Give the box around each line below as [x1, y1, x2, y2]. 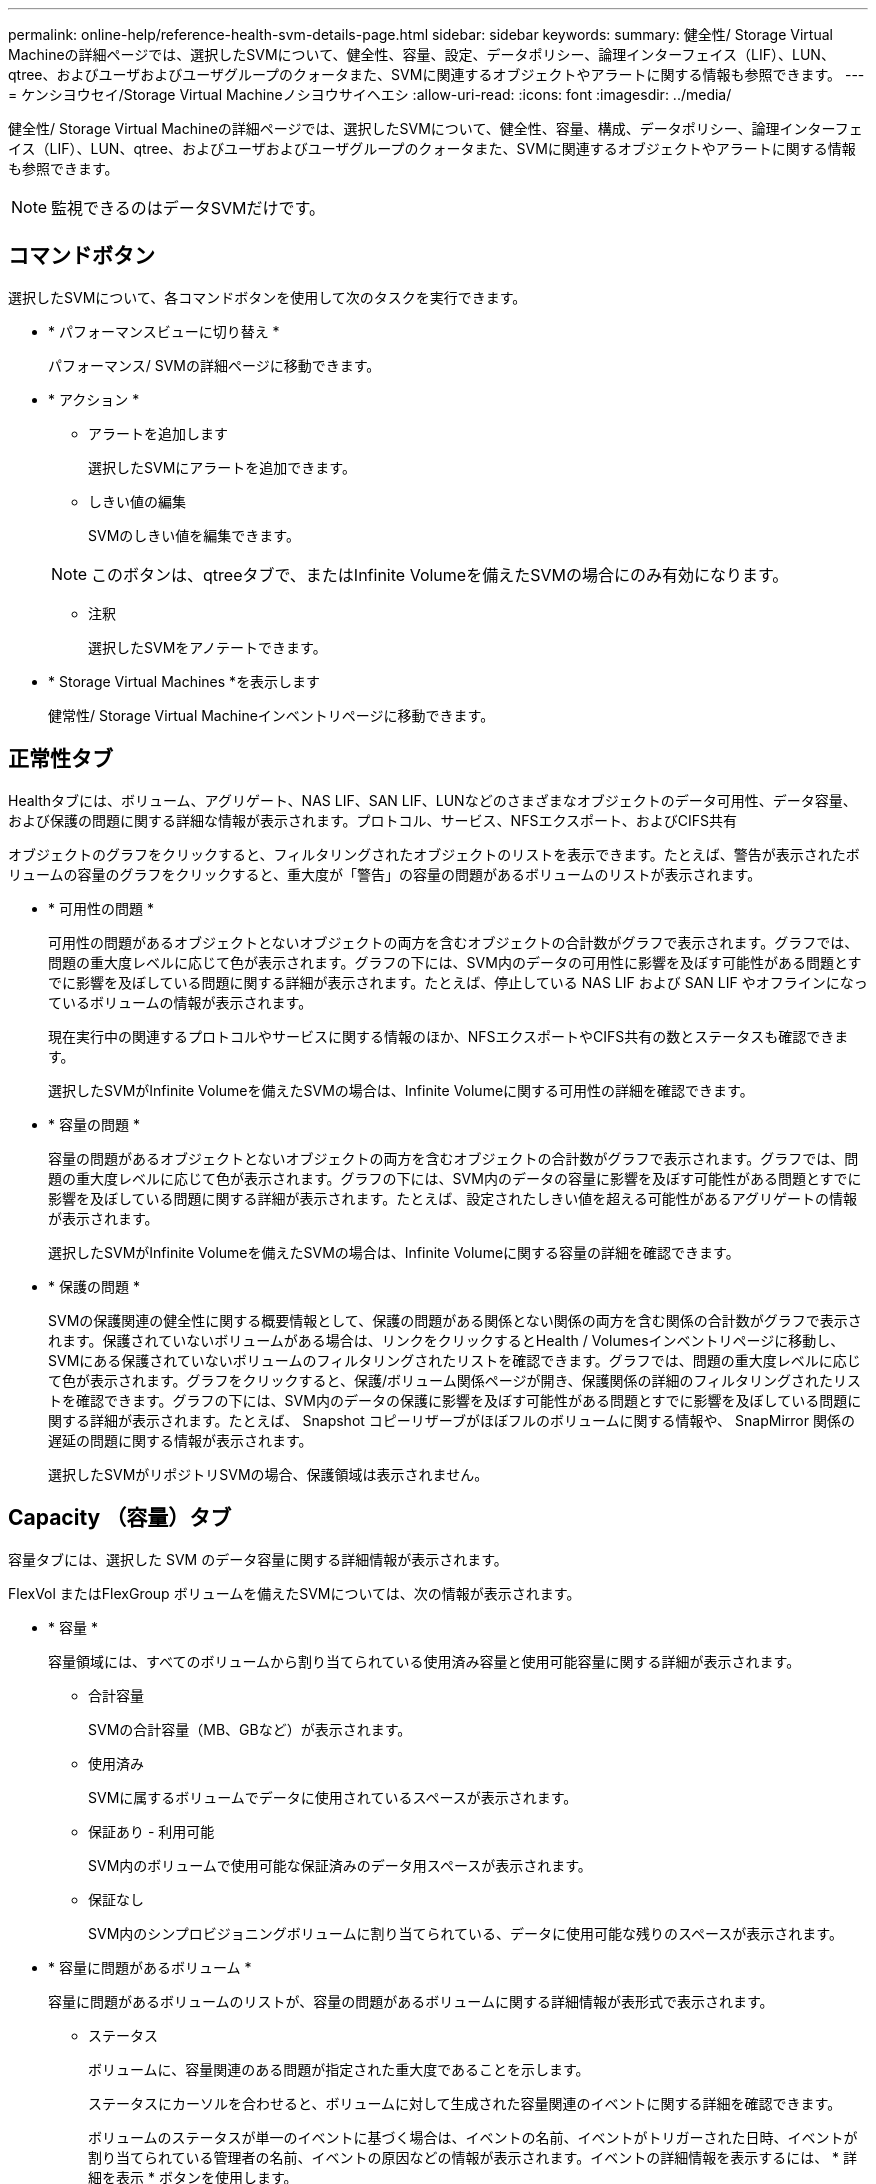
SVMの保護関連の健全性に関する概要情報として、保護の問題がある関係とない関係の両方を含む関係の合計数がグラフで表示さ [48, 1311, 862, 1329]
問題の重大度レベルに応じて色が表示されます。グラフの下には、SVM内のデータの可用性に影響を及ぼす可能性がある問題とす [48, 953, 862, 971]
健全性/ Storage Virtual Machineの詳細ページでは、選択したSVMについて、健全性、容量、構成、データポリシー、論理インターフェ [8, 120, 863, 137]
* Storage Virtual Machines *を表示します [48, 672, 321, 690]
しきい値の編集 [88, 492, 186, 510]
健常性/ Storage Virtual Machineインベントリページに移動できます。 [48, 706, 495, 724]
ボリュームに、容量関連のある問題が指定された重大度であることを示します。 [88, 2060, 590, 2078]
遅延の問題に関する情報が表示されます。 [48, 1431, 313, 1449]
